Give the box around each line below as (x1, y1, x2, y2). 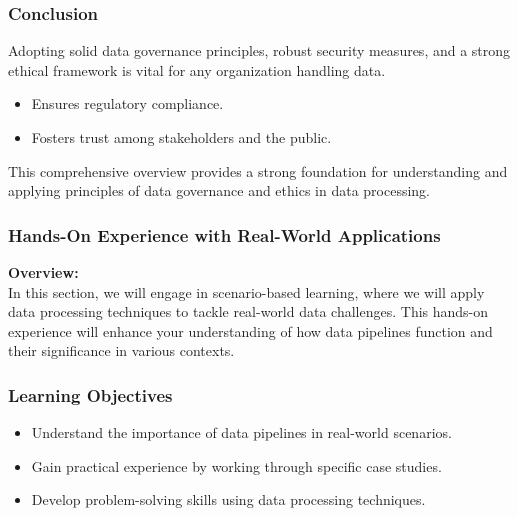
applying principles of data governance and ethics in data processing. (8, 180, 431, 201)
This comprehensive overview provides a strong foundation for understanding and (8, 160, 508, 181)
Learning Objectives (8, 382, 173, 407)
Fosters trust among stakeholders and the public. (31, 127, 332, 147)
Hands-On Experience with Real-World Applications (8, 222, 441, 247)
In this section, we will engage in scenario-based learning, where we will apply (8, 281, 485, 302)
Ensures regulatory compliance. (31, 93, 224, 114)
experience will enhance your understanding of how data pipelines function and (8, 320, 493, 341)
